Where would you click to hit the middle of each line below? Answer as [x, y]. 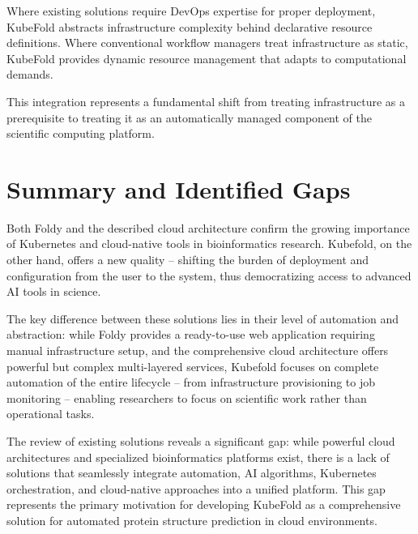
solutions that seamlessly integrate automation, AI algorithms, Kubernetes [192, 473]
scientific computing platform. [81, 133]
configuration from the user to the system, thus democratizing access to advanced [209, 275]
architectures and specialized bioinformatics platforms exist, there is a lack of [198, 457]
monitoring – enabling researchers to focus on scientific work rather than [187, 397]
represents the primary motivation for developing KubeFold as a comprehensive [204, 504]
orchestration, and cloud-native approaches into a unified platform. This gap [196, 488]
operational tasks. [51, 414]
